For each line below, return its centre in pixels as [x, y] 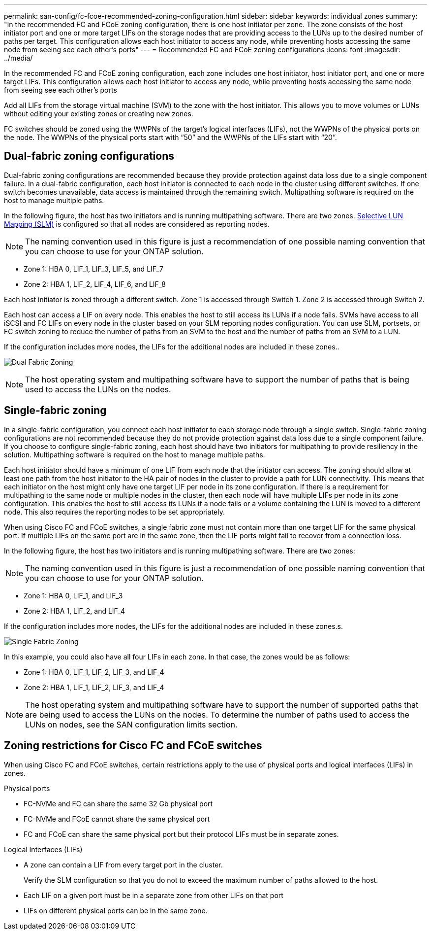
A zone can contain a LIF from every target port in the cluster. [123, 865]
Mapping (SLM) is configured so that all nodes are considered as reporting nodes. [137, 224]
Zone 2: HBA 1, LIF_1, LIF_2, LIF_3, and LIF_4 [94, 687]
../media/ [18, 58]
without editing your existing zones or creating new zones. [99, 114]
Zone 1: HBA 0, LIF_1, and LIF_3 [73, 595]
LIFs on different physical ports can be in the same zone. [116, 910]
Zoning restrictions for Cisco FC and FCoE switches [133, 746]
